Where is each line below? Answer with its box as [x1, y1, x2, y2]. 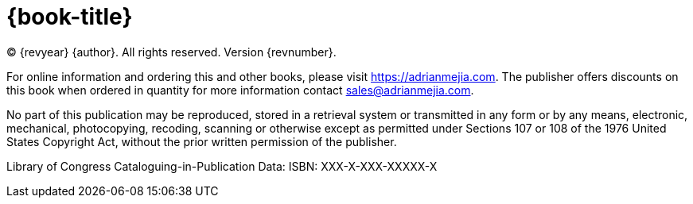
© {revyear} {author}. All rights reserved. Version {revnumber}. [6, 44, 337, 59]
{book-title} [6, 3, 133, 30]
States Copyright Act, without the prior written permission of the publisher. [6, 134, 397, 148]
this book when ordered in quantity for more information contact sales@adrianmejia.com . [6, 83, 474, 97]
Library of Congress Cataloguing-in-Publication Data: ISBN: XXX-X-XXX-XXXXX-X [6, 159, 438, 173]
